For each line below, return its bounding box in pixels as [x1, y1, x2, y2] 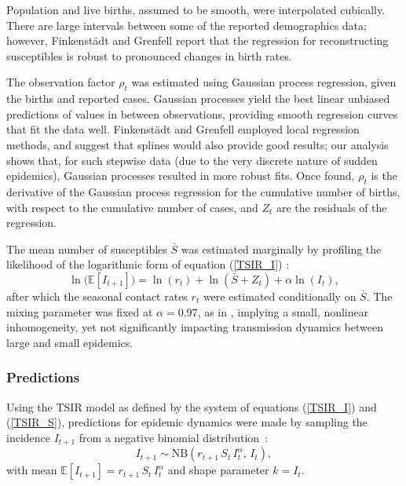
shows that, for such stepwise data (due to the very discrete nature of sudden [6, 152, 378, 168]
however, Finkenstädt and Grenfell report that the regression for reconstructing [6, 32, 389, 49]
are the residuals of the [276, 199, 387, 215]
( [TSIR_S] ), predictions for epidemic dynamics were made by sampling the [6, 414, 368, 430]
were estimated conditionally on [203, 287, 357, 304]
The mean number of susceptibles [6, 240, 167, 257]
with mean [6, 462, 57, 478]
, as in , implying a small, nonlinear [197, 303, 369, 320]
